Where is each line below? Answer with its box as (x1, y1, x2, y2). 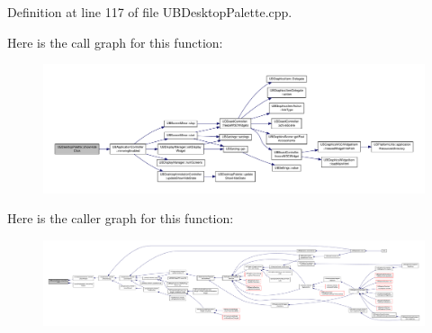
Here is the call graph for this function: (7, 32, 223, 51)
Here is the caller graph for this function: (7, 209, 234, 228)
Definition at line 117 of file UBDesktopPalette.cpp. (7, 3, 292, 21)
